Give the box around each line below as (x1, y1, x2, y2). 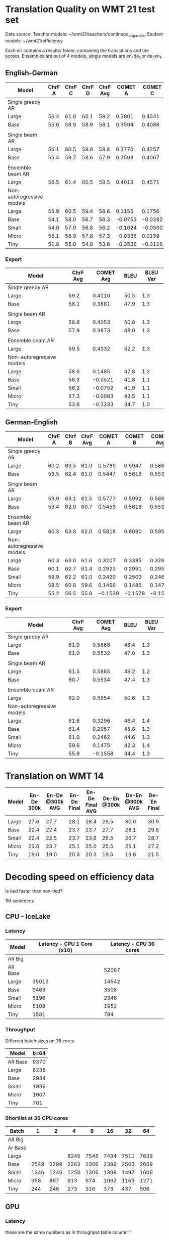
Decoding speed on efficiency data (5, 871, 154, 882)
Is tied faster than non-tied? (5, 888, 63, 894)
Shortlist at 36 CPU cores (5, 1114, 68, 1121)
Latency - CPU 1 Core (38, 941, 93, 948)
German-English (5, 418, 58, 427)
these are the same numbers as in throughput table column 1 (5, 1229, 131, 1235)
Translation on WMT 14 (5, 770, 104, 782)
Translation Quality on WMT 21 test (5, 4, 155, 15)
